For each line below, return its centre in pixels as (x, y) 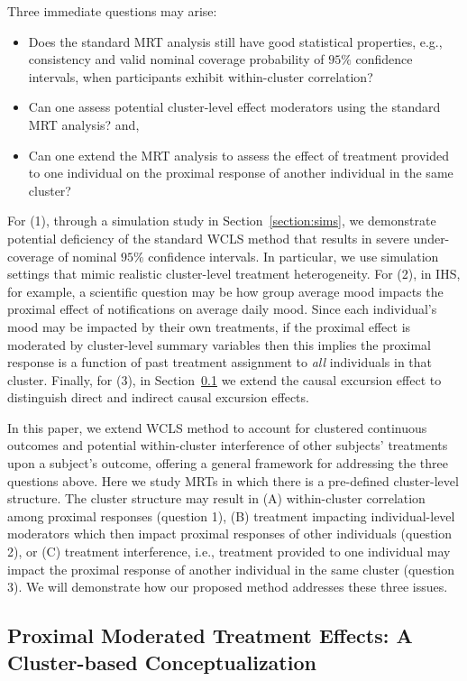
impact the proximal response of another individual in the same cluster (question (231, 569)
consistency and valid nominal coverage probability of (176, 59)
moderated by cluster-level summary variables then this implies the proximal (219, 344)
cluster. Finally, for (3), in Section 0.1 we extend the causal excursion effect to (224, 379)
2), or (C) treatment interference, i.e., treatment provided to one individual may (229, 552)
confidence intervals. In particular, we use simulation (293, 256)
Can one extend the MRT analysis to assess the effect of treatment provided (238, 155)
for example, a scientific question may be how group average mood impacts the (225, 291)
